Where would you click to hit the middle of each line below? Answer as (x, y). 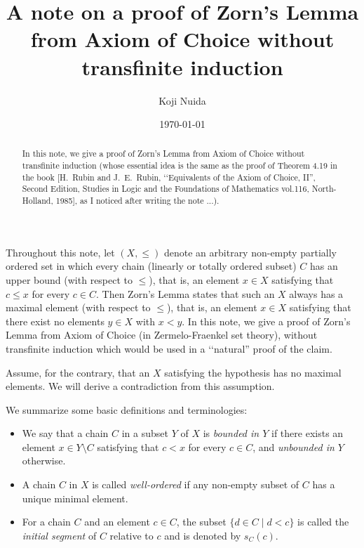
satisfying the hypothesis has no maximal (253, 372)
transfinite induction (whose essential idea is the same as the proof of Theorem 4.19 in (180, 165)
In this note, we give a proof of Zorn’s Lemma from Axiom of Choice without (163, 154)
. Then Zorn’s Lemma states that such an (185, 293)
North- (324, 189)
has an (324, 266)
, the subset (201, 522)
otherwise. (44, 461)
